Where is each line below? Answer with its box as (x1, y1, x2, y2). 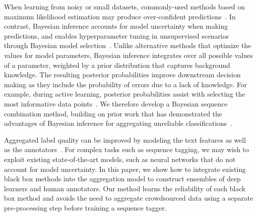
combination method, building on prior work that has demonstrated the (4, 108, 222, 118)
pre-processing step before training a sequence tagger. (4, 202, 167, 213)
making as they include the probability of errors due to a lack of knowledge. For (4, 79, 247, 89)
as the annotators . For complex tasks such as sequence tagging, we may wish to (4, 144, 249, 155)
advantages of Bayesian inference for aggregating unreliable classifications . (4, 118, 233, 128)
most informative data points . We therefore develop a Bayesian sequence (4, 98, 228, 108)
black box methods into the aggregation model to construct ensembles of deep (4, 173, 241, 184)
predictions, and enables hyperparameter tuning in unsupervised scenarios (4, 30, 229, 41)
